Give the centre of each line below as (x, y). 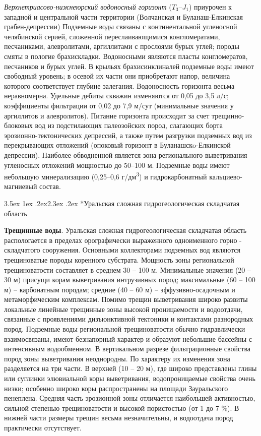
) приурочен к (210, 7)
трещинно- (228, 115)
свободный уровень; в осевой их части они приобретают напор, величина (117, 76)
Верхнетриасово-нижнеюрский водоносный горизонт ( (88, 7)
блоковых (18, 125)
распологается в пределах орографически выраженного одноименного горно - (123, 240)
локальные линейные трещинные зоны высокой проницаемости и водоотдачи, (123, 309)
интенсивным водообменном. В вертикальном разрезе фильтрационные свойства (127, 349)
